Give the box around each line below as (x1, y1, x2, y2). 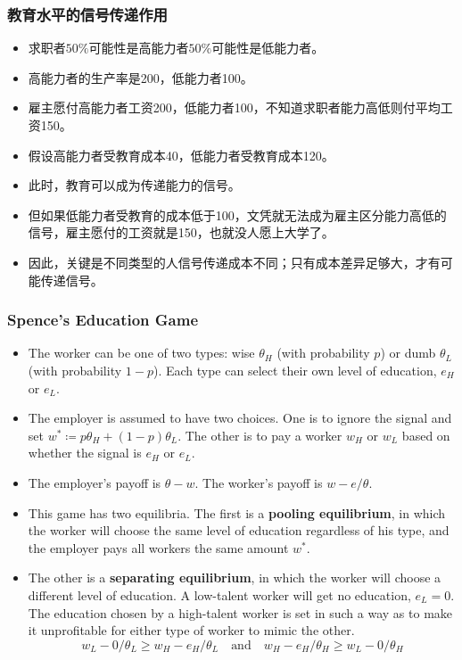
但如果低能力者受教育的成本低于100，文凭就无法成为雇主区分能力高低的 (28, 205, 447, 224)
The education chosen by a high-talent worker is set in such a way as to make (28, 603, 453, 622)
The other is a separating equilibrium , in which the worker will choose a (28, 568, 441, 587)
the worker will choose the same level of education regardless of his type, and (28, 521, 450, 540)
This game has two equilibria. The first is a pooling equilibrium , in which (28, 503, 446, 522)
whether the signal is (28, 443, 142, 462)
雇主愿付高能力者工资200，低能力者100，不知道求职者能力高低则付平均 (28, 98, 441, 117)
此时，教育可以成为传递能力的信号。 (28, 176, 241, 194)
